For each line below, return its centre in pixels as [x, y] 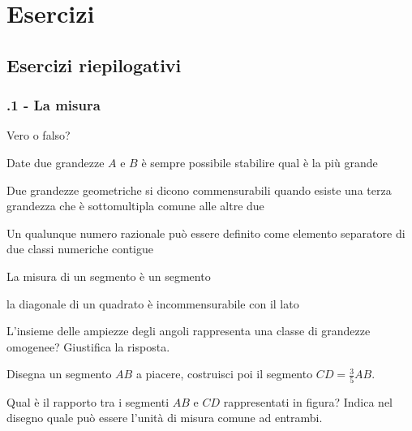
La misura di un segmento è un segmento [109, 276]
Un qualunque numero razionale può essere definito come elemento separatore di [206, 233]
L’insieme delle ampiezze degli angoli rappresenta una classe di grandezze [189, 331]
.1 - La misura [54, 105]
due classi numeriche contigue [80, 249]
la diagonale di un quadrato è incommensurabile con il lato [153, 303]
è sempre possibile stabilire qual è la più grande [260, 162]
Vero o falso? [39, 135]
